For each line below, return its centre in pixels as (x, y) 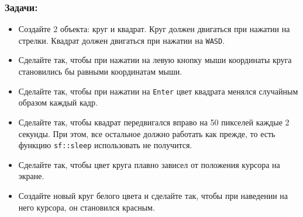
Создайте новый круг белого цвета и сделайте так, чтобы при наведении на (153, 195)
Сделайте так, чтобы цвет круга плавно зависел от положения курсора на (149, 164)
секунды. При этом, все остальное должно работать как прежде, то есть (147, 133)
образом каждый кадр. (58, 102)
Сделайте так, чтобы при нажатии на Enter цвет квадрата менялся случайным (158, 91)
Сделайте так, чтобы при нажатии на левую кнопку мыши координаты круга (155, 60)
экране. (31, 176)
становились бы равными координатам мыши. (100, 71)
